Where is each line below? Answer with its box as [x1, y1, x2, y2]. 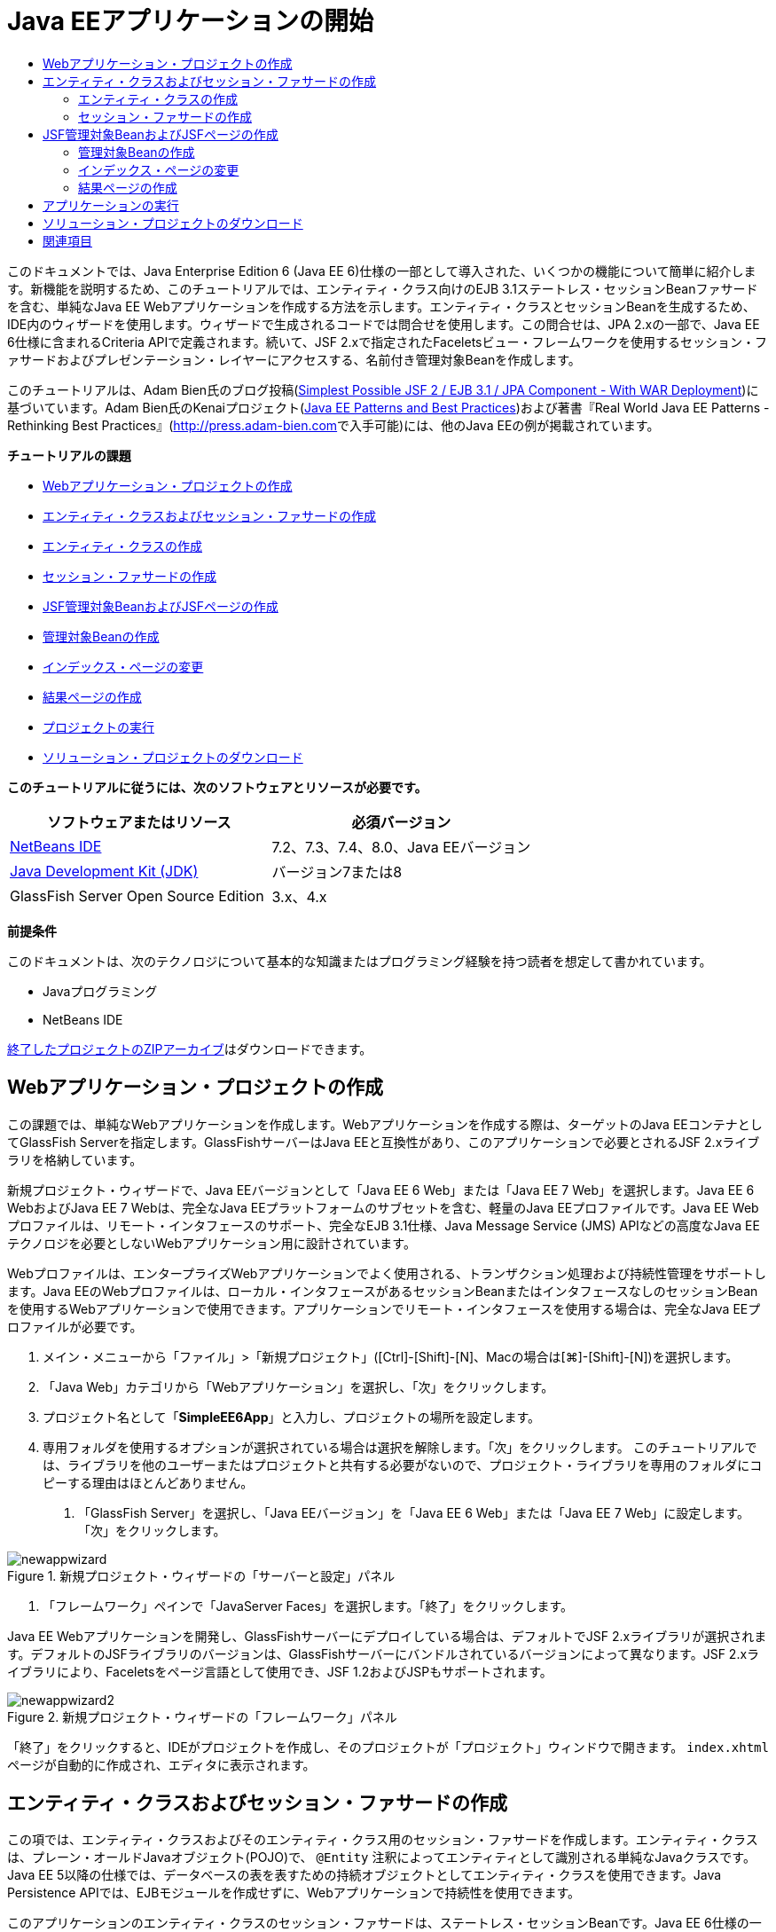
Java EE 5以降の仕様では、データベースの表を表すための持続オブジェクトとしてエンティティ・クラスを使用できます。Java [7, 1867, 722, 1883]
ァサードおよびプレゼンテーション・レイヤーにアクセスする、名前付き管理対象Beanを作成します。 [7, 351, 581, 367]
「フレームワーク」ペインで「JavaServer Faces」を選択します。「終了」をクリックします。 [43, 1598, 574, 1614]
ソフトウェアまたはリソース [47, 813, 231, 831]
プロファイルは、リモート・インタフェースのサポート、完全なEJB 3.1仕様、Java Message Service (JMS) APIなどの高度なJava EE [7, 1217, 760, 1233]
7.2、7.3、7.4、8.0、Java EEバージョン [271, 837, 531, 856]
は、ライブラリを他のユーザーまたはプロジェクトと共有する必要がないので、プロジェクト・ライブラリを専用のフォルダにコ [43, 1457, 763, 1473]
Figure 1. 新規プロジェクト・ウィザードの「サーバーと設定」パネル [7, 1567, 396, 1583]
